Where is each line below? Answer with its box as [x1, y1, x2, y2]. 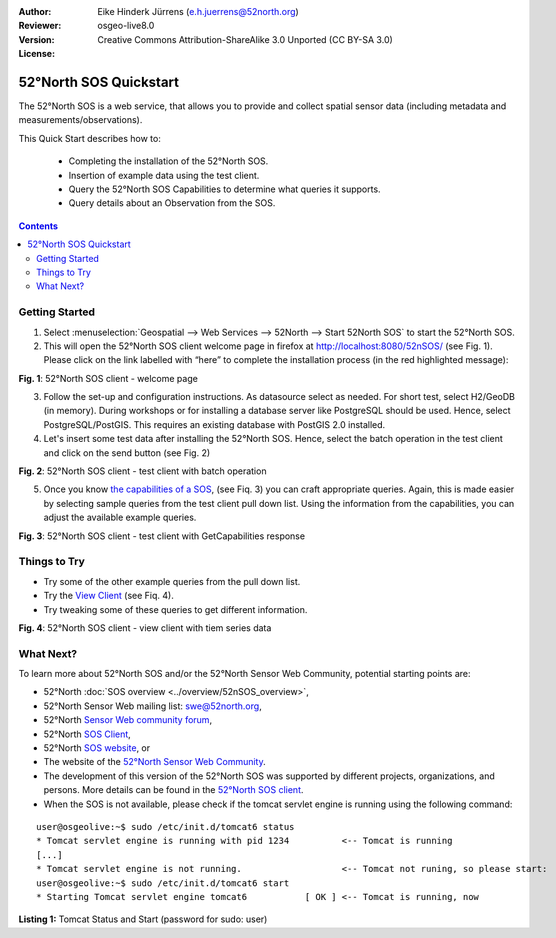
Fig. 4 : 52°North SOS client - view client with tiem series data [18, 621, 272, 634]
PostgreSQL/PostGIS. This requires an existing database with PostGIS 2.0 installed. [43, 418, 386, 430]
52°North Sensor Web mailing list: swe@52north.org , [43, 700, 262, 712]
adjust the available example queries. [43, 511, 197, 524]
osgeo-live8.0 [97, 20, 155, 32]
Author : [18, 6, 52, 17]
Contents [18, 220, 59, 232]
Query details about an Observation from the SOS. [68, 197, 276, 209]
